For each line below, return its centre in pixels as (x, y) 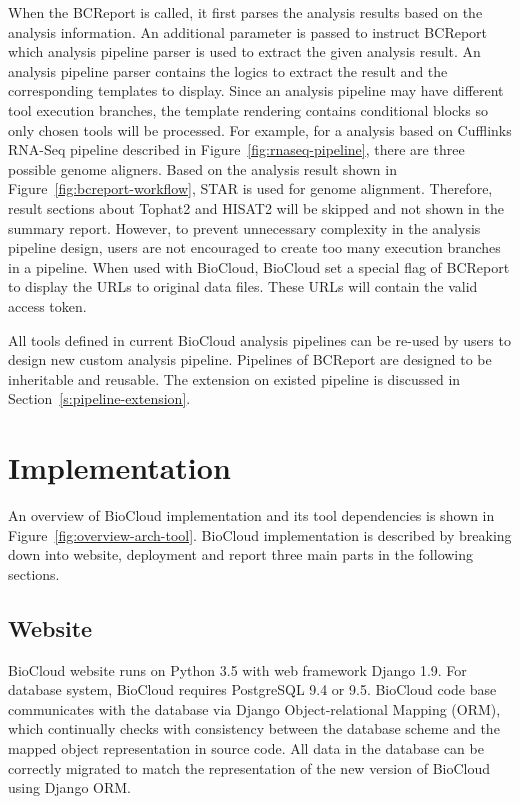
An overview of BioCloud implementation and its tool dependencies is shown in (251, 515)
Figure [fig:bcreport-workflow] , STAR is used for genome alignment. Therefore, (250, 188)
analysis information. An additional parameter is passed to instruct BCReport (248, 31)
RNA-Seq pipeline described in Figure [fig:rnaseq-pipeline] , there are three (236, 149)
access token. (47, 305)
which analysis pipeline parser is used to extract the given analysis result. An (244, 51)
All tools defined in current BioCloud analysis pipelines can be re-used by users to (259, 339)
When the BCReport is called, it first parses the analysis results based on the (245, 12)
